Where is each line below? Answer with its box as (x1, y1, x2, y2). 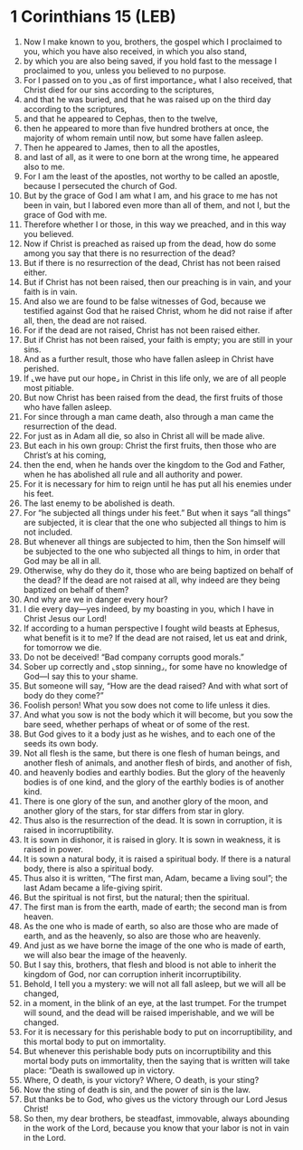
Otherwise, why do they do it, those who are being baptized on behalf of (23, 565, 294, 575)
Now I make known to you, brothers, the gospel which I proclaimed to (23, 36, 283, 47)
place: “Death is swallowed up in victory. (23, 1065, 175, 1076)
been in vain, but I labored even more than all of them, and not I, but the (23, 199, 290, 210)
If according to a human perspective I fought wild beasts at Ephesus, (23, 623, 280, 633)
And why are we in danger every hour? (23, 594, 168, 604)
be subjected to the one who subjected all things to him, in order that (23, 546, 280, 556)
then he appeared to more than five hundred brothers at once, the (23, 122, 270, 133)
